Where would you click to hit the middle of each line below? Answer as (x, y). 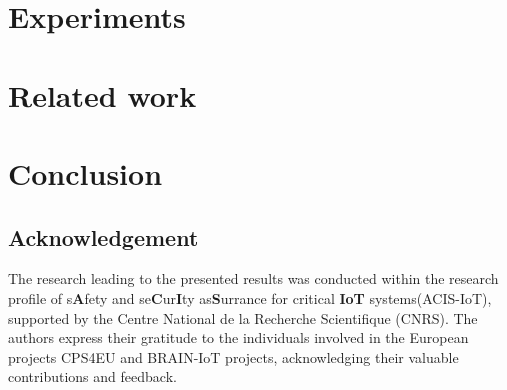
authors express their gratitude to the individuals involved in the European (238, 337)
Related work (102, 94)
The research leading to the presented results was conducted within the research (253, 278)
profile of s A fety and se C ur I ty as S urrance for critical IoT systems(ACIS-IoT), (250, 297)
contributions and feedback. (92, 376)
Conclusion (85, 172)
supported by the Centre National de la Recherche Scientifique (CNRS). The (243, 317)
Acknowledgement (103, 236)
